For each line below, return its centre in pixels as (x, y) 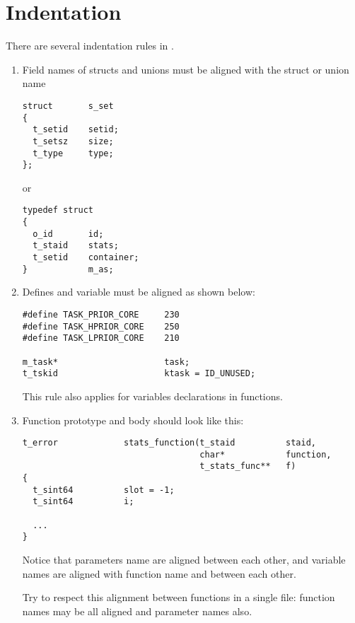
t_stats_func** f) (248, 466)
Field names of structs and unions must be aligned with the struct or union (186, 69)
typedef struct (58, 210)
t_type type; (73, 153)
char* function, (266, 454)
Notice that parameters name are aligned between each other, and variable (184, 559)
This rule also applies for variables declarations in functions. (152, 396)
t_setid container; (86, 258)
